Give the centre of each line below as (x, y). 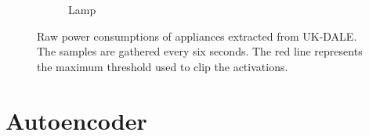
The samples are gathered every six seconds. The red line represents (200, 51)
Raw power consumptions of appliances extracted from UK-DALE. (197, 36)
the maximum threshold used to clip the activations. (163, 66)
